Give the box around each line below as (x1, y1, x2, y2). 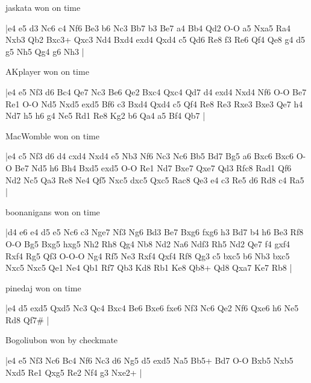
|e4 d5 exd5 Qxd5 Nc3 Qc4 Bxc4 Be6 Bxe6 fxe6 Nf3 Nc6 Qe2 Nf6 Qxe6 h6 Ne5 (5, 302, 299, 314)
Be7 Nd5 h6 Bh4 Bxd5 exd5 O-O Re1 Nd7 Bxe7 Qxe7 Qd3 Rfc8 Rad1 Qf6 (14, 161, 292, 174)
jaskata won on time (5, 1, 81, 13)
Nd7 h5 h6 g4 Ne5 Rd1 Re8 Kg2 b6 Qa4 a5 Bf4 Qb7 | (5, 109, 206, 122)
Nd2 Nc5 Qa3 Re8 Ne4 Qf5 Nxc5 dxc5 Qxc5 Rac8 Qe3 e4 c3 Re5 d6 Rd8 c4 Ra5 (5, 173, 304, 186)
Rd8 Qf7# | (5, 313, 49, 326)
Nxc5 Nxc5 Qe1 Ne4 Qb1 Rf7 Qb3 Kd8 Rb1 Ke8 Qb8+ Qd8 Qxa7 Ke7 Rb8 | (5, 261, 292, 274)
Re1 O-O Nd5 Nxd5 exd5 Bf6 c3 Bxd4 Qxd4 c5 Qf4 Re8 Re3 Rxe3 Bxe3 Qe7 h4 (5, 97, 303, 110)
